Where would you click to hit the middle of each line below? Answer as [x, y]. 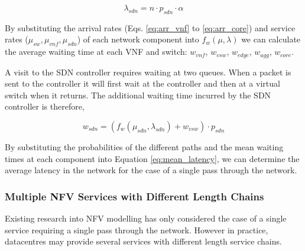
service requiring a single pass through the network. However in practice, [137, 229]
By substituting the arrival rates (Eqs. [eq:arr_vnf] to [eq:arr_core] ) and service [150, 27]
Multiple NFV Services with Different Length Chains [134, 196]
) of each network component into [138, 39]
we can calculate [271, 39]
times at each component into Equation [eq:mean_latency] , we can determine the [152, 158]
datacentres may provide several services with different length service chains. [143, 241]
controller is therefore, [45, 106]
